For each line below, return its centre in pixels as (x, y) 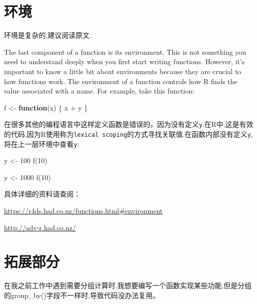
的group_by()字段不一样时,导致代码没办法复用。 (82, 295)
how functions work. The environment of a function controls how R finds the (121, 81)
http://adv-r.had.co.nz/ (40, 227)
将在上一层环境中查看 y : (42, 144)
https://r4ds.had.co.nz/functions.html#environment (84, 211)
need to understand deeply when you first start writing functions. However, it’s (124, 61)
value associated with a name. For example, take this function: (99, 91)
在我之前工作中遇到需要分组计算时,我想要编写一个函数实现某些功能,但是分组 (128, 285)
